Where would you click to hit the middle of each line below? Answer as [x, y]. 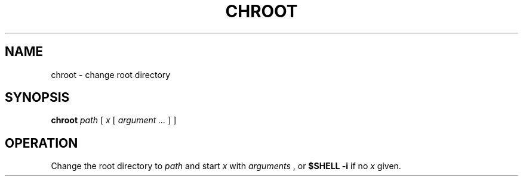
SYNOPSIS [37, 98]
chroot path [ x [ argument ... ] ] [114, 120]
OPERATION [41, 143]
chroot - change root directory [111, 74]
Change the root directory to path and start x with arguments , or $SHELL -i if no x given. [226, 166]
